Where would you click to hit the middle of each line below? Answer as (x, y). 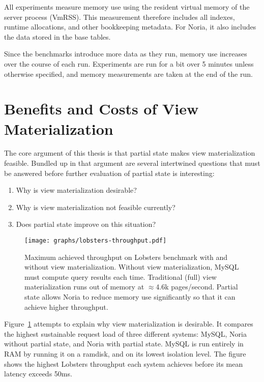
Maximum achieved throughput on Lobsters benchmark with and (126, 257)
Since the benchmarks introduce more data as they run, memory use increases (126, 54)
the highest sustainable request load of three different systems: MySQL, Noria (125, 333)
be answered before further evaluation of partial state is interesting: (109, 173)
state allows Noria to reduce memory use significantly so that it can (130, 297)
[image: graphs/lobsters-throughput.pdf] (96, 241)
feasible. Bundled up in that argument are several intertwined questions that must (132, 163)
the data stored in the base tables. (57, 36)
